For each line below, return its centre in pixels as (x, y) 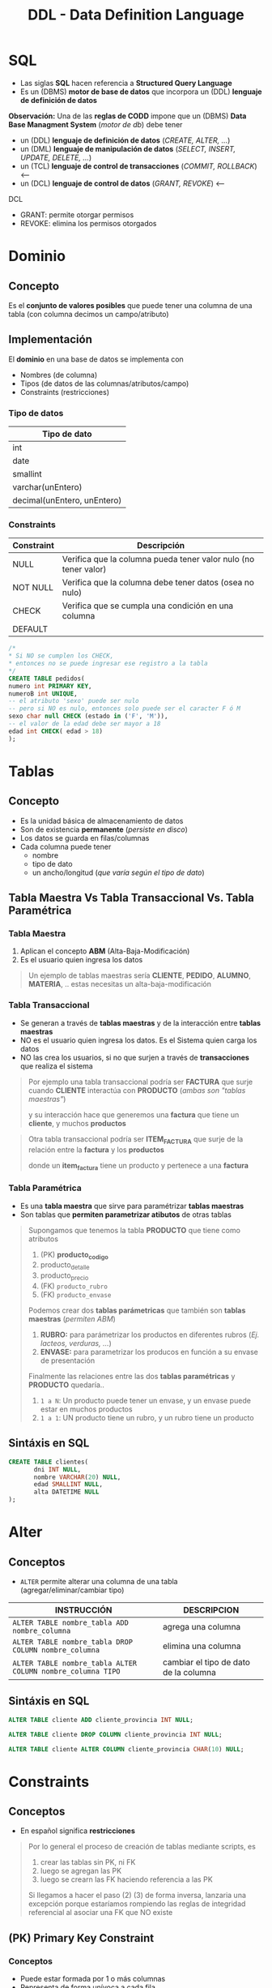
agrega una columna (202, 1627)
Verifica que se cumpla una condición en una (148, 606)
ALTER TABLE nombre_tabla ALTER (75, 1663)
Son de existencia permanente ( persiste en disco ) (104, 829)
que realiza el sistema (56, 1066)
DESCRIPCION (211, 1610)
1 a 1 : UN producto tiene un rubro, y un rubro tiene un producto (147, 1417)
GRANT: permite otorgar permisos (77, 214)
